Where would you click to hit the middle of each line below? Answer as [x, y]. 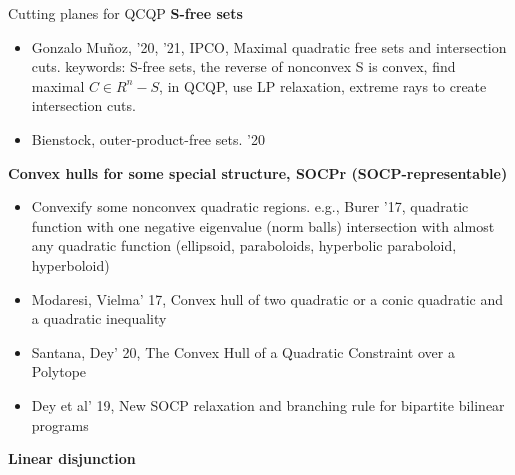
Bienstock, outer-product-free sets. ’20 [148, 138]
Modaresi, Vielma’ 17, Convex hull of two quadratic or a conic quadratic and [267, 298]
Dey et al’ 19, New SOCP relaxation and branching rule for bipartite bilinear [268, 404]
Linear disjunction [72, 458]
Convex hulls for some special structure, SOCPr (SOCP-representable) [258, 172]
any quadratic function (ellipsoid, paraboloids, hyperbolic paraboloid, [244, 245]
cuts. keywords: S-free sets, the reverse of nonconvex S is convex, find [243, 66]
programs [60, 424]
